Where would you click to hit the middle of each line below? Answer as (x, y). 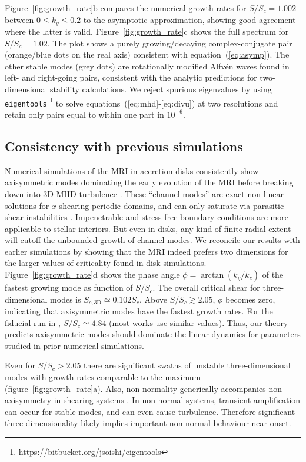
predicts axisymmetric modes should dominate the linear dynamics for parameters (153, 334)
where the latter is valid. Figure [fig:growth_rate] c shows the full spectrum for (147, 31)
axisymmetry (28, 400)
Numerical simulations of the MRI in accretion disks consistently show (132, 170)
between (19, 19)
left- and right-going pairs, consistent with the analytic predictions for (131, 77)
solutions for (27, 205)
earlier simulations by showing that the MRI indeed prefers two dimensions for (147, 251)
